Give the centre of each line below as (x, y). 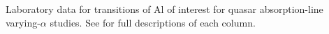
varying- (23, 22)
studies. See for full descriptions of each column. (153, 22)
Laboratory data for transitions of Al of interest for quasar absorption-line (164, 9)
